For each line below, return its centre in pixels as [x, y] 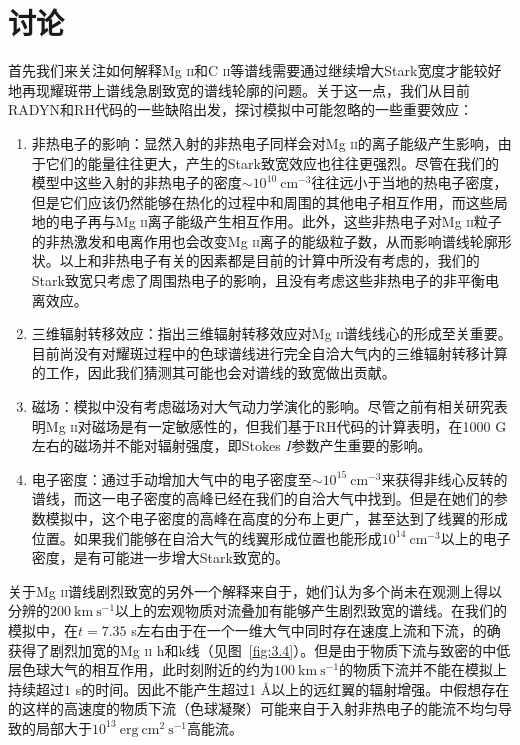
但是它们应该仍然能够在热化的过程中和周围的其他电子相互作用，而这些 [262, 201]
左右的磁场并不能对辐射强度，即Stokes [156, 445]
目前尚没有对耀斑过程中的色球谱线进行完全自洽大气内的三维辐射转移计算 [269, 352]
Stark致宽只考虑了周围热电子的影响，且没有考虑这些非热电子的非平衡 [258, 280]
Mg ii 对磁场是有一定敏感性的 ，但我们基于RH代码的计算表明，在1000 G [276, 425]
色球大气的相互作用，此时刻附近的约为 [147, 669]
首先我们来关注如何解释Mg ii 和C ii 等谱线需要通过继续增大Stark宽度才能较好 [255, 70]
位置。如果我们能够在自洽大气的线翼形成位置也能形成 [206, 537]
